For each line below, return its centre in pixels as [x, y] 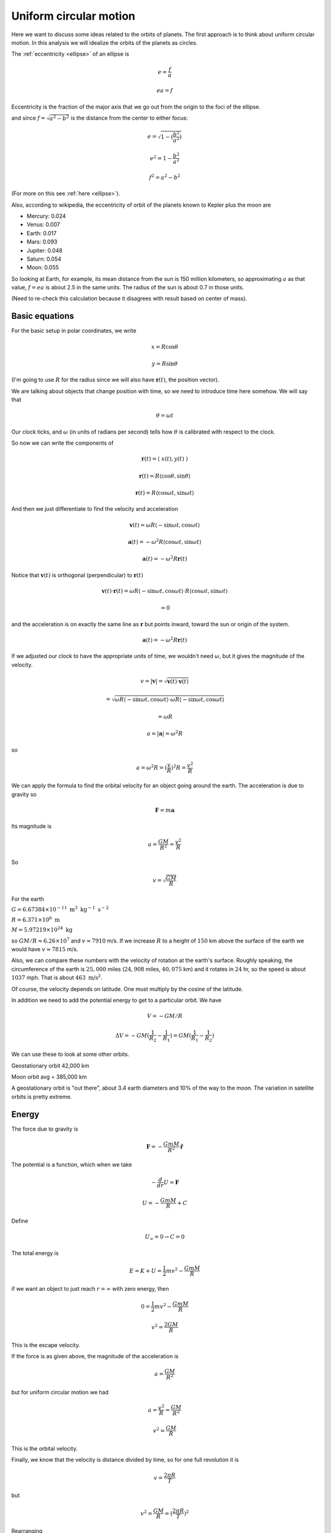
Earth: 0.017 [42, 233]
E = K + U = [145, 1271]
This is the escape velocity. [46, 1345]
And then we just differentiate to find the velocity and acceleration [95, 509]
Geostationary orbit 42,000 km [50, 1065]
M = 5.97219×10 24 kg [42, 929]
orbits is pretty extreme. [42, 1096]
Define [20, 1221]
